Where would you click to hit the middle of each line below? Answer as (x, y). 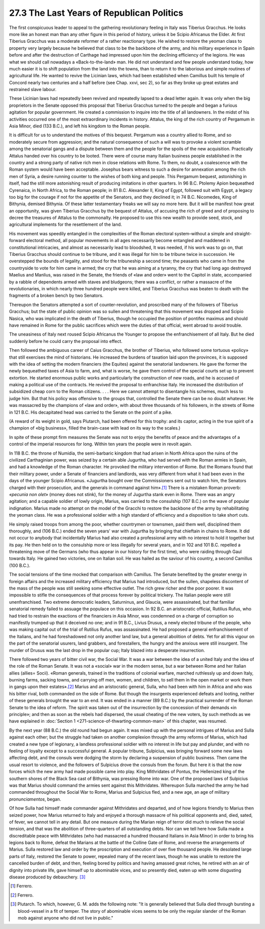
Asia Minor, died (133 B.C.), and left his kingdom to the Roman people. (80, 126)
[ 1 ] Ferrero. (22, 886)
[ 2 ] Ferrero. (22, 895)
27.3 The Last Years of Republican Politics (96, 13)
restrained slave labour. (33, 90)
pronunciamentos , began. (35, 799)
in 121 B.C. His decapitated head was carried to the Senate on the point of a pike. (91, 412)
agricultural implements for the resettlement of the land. (66, 224)
